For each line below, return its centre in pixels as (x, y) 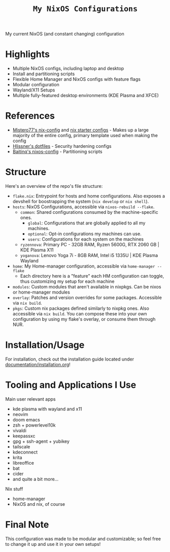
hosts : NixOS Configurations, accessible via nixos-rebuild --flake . (83, 207)
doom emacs (26, 419)
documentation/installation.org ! (38, 364)
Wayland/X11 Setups (34, 90)
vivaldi (20, 430)
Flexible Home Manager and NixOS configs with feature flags (77, 79)
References (30, 116)
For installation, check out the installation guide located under (70, 359)
